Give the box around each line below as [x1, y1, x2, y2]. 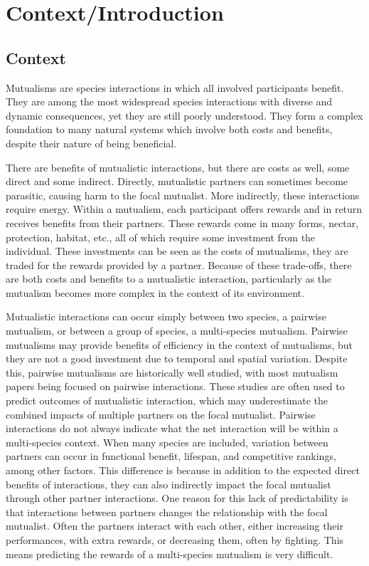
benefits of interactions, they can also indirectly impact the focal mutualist [6, 476, 331, 491]
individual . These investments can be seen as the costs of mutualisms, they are [6, 243, 348, 258]
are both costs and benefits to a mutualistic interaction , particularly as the [6, 271, 332, 286]
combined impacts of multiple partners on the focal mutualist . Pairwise [6, 407, 316, 421]
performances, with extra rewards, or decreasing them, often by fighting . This [6, 532, 344, 547]
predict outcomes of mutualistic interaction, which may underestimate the [6, 393, 328, 408]
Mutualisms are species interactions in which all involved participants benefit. [6, 80, 344, 95]
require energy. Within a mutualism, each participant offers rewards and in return [6, 201, 363, 216]
